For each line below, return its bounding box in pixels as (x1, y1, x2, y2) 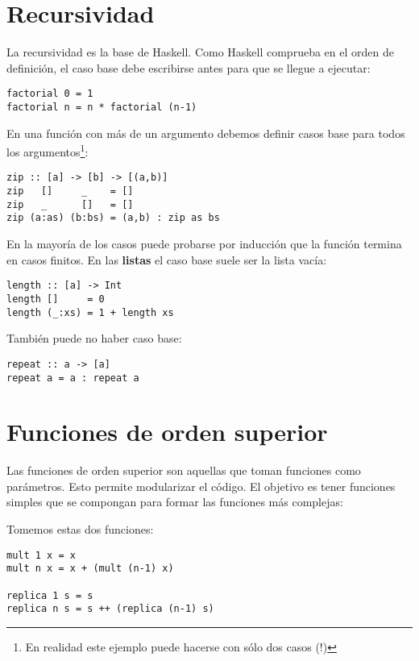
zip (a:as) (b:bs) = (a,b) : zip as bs (6, 212, 220, 224)
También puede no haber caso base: (6, 330, 182, 347)
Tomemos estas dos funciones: (6, 521, 154, 538)
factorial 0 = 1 (6, 88, 93, 100)
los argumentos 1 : (6, 141, 89, 160)
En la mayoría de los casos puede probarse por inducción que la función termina (6, 235, 402, 252)
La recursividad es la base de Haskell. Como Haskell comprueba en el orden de (6, 44, 394, 60)
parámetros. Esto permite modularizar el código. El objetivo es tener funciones (6, 477, 396, 494)
